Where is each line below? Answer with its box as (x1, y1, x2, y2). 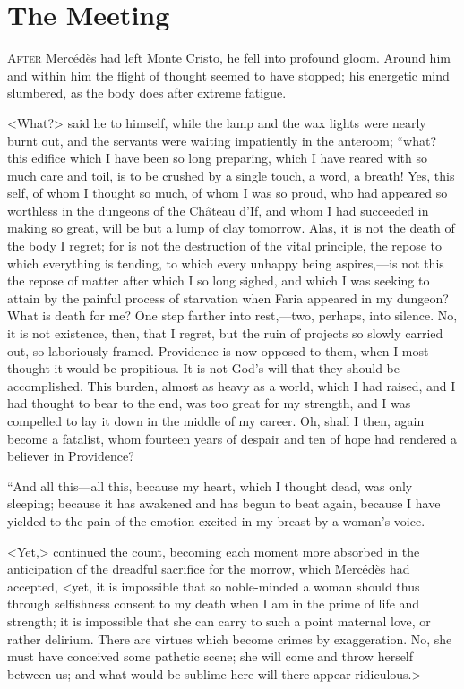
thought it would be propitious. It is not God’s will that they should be (7, 359, 400, 378)
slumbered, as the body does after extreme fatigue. (7, 83, 287, 102)
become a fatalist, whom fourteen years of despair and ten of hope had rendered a (7, 429, 458, 447)
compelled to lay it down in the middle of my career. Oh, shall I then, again (7, 412, 425, 430)
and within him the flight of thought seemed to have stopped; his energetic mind (7, 65, 450, 84)
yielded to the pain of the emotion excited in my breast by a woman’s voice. (7, 511, 425, 530)
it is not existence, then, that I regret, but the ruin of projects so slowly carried (7, 324, 443, 343)
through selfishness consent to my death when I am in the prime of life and (7, 594, 420, 613)
